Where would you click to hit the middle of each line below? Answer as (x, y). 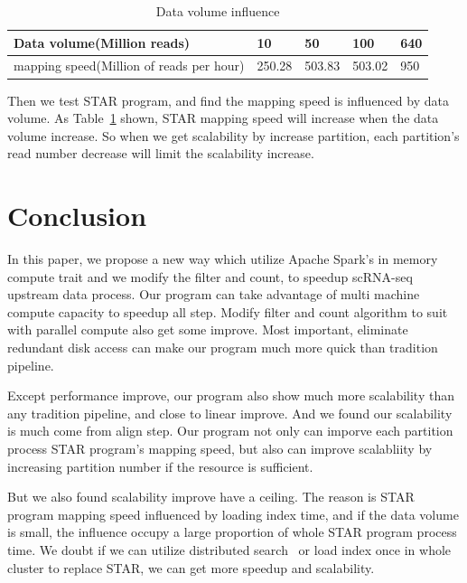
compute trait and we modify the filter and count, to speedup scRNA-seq (210, 276)
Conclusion (77, 216)
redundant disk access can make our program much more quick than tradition (223, 347)
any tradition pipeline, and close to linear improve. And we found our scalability (230, 413)
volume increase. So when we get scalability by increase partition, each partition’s (233, 135)
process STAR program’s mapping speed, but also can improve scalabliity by (220, 448)
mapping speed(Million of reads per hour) (129, 66)
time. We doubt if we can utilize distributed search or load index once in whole (229, 549)
